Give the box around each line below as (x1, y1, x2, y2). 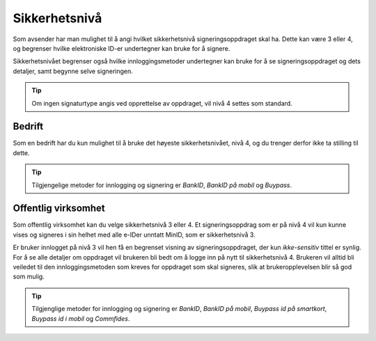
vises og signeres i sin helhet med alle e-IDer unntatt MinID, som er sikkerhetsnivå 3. (13, 230, 256, 239)
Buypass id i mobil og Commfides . (31, 314, 130, 323)
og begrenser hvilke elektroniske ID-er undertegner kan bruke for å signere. (13, 44, 230, 52)
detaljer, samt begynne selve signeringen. (13, 67, 134, 75)
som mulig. (13, 272, 45, 281)
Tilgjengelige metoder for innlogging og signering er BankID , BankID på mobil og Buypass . (31, 181, 292, 189)
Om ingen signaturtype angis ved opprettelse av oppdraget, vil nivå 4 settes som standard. (31, 99, 292, 107)
